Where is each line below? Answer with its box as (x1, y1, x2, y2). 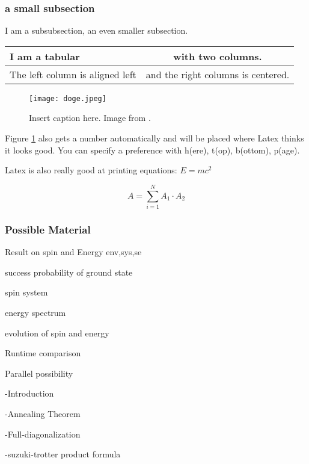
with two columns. (173, 49, 262, 63)
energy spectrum (5, 306, 66, 318)
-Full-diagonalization (5, 427, 81, 440)
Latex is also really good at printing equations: (5, 164, 177, 176)
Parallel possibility (5, 367, 73, 379)
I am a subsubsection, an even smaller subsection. (5, 24, 188, 37)
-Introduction (5, 387, 54, 400)
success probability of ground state (5, 265, 133, 278)
